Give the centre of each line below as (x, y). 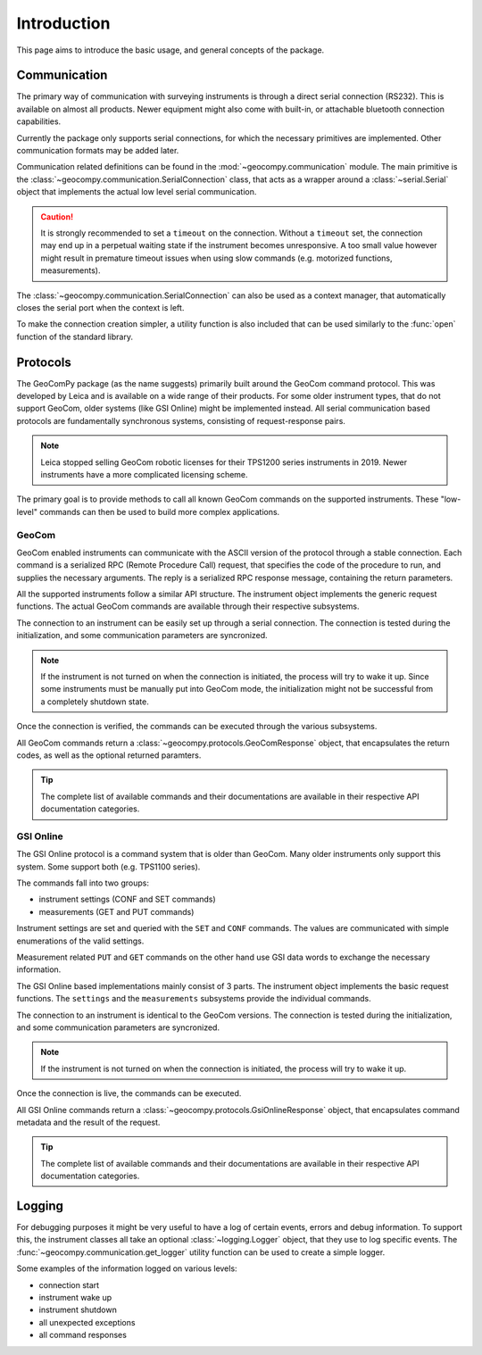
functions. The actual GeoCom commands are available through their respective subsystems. (188, 606)
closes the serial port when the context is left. (100, 307)
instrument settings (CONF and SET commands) (127, 899)
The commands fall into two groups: (83, 883)
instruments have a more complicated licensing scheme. (145, 474)
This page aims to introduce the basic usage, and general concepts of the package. (170, 50)
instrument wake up (75, 1297)
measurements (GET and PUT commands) (116, 911)
